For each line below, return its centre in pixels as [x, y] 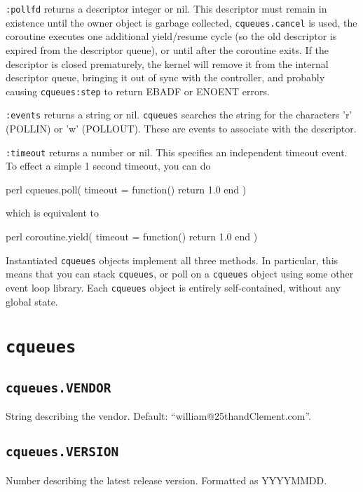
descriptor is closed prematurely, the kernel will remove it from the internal [167, 63]
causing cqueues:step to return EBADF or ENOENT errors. [138, 91]
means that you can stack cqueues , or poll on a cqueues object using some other [180, 274]
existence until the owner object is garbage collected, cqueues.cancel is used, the [181, 22]
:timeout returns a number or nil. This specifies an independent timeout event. [177, 152]
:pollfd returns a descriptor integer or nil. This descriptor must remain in [166, 8]
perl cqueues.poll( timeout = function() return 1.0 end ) [126, 189]
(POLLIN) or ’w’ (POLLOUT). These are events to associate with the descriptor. [181, 128]
